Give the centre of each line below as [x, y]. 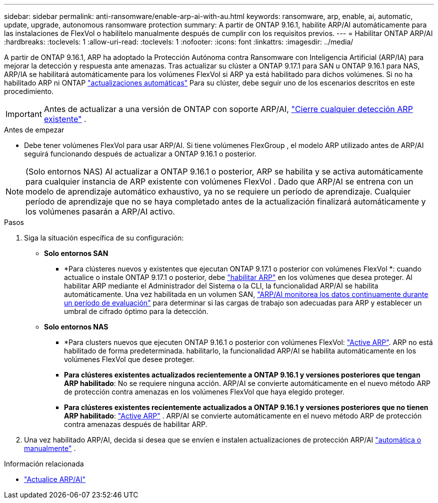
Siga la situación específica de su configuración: [104, 238]
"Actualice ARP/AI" [55, 479]
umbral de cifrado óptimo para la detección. [136, 311]
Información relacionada [44, 464]
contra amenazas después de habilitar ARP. [136, 424]
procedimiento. [29, 91]
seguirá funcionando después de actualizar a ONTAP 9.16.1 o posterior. [140, 154]
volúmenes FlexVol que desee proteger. [129, 359]
